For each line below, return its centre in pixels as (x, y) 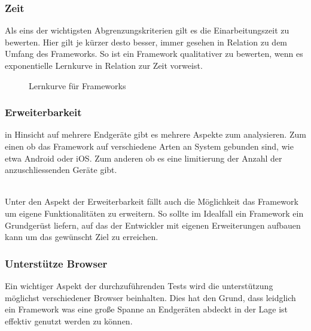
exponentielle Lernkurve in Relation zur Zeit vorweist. (104, 65)
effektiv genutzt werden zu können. (69, 321)
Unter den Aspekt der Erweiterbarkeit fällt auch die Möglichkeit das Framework (152, 201)
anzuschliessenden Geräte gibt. (61, 170)
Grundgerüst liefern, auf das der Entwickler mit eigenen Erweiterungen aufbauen (153, 225)
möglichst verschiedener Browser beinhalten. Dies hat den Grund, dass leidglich (150, 297)
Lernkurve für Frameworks (77, 85)
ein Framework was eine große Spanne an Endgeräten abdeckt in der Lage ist (147, 309)
